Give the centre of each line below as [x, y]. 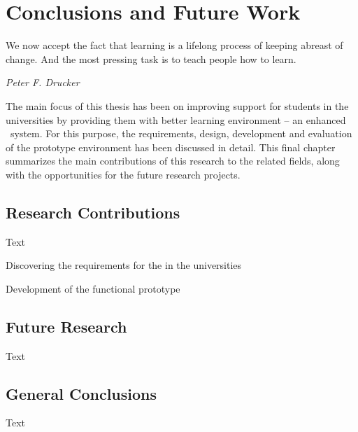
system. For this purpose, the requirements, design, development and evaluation [181, 133]
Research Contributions [93, 212]
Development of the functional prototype [93, 288]
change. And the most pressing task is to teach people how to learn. [151, 58]
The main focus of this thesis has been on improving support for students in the [177, 105]
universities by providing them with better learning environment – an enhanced [176, 119]
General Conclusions [81, 393]
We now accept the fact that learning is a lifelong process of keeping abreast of [174, 45]
